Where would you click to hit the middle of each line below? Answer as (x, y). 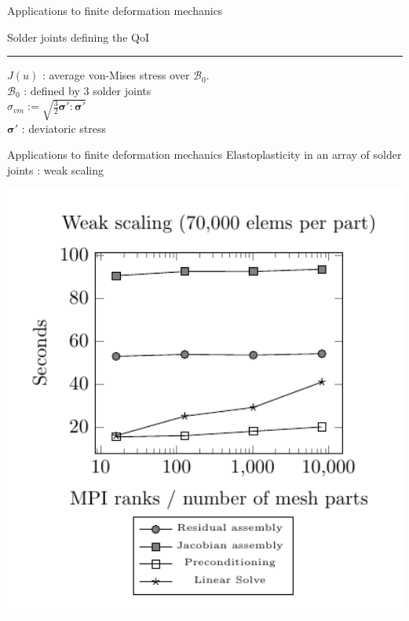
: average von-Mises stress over (116, 75)
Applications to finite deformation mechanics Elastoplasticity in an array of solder (204, 154)
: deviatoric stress (64, 128)
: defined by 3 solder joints (88, 90)
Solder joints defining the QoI (78, 37)
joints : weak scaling (56, 169)
